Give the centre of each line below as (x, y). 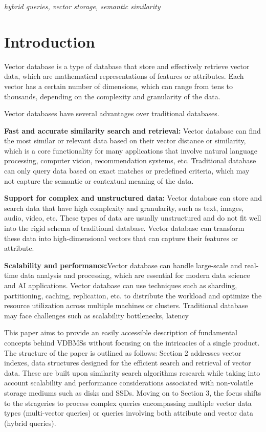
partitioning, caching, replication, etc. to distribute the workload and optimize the (133, 295)
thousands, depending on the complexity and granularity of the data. (112, 96)
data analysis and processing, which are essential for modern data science (135, 275)
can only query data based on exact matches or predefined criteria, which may (127, 171)
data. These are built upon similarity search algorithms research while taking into (132, 372)
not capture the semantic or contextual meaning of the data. (99, 180)
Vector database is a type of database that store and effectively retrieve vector (127, 66)
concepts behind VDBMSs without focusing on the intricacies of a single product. (132, 342)
